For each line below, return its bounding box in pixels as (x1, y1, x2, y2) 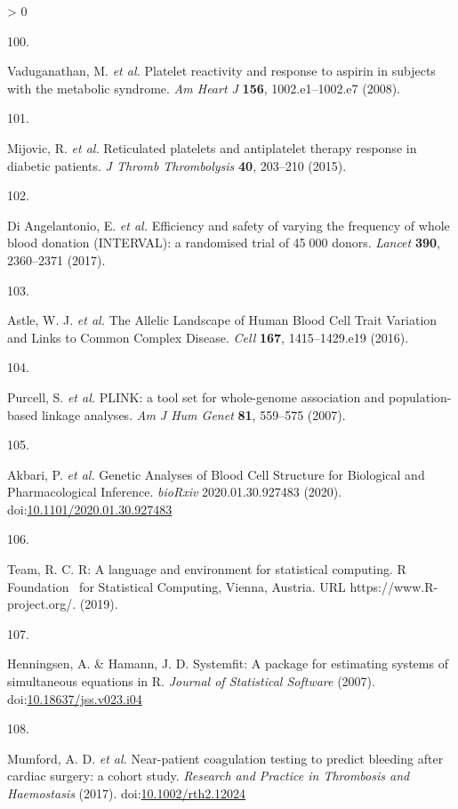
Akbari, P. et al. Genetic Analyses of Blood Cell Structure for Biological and (7, 465, 425, 483)
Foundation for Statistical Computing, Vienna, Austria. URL (7, 577, 346, 595)
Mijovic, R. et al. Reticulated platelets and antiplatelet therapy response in (7, 138, 417, 157)
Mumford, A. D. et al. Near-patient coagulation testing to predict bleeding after (7, 748, 444, 767)
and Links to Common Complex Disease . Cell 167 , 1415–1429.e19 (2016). (7, 328, 409, 346)
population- (389, 387, 452, 406)
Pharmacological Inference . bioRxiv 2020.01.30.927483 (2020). (7, 482, 342, 501)
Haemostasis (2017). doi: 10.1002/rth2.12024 (7, 784, 246, 802)
